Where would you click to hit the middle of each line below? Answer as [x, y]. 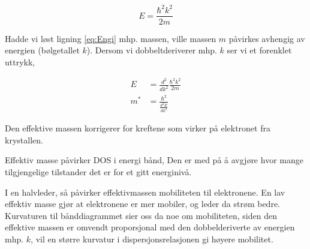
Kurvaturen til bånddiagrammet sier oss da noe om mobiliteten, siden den [141, 215]
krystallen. [24, 139]
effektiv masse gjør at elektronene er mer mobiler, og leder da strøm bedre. [142, 204]
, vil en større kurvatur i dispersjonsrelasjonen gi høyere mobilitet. [152, 239]
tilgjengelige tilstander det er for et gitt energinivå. [98, 172]
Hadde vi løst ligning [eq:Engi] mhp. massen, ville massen [111, 38]
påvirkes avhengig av [267, 38]
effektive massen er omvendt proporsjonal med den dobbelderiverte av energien [150, 227]
